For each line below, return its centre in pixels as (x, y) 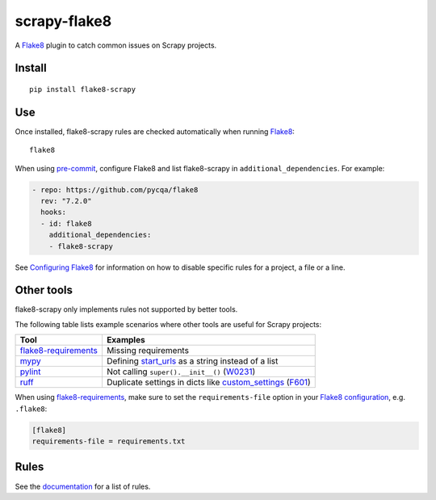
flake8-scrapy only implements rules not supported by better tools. (126, 309)
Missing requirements (148, 351)
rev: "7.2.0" (66, 201)
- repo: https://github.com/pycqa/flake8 (115, 189)
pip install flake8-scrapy (83, 89)
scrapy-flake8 (63, 21)
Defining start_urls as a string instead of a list (192, 361)
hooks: (54, 212)
